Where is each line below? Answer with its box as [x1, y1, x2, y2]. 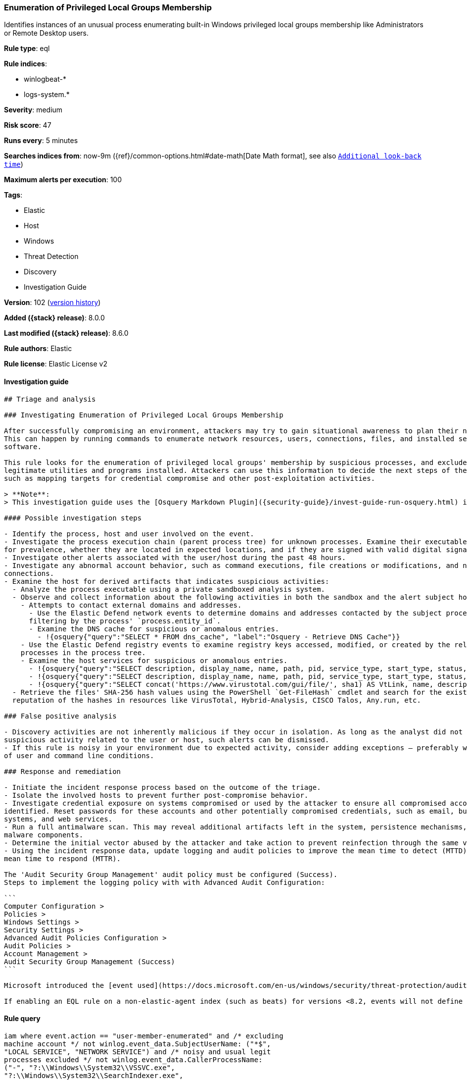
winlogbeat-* [24, 75, 66, 84]
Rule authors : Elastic [4, 344, 72, 353]
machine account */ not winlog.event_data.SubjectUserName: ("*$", [4, 1039, 271, 1048]
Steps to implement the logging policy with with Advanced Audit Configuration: [4, 878, 326, 886]
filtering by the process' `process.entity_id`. [29, 617, 221, 625]
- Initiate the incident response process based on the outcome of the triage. [4, 783, 321, 791]
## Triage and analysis [4, 395, 96, 403]
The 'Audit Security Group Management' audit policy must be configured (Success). [4, 870, 338, 878]
